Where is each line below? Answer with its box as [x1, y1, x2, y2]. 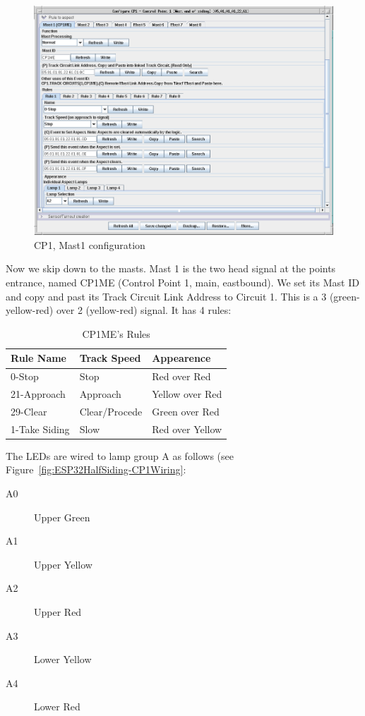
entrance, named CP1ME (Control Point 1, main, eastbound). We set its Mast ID [6, 275, 359, 290]
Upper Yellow [34, 557, 92, 571]
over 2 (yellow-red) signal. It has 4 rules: [56, 303, 232, 317]
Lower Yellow [34, 652, 92, 667]
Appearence [152, 351, 211, 365]
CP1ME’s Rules [82, 326, 150, 341]
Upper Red [34, 605, 82, 619]
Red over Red [152, 369, 211, 384]
